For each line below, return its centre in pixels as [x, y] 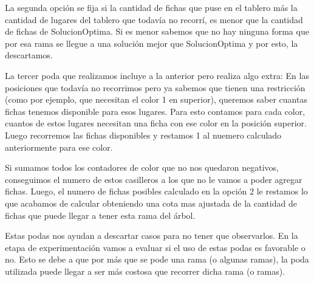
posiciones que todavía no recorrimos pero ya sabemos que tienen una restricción [155, 87]
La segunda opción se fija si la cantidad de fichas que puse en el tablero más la [151, 7]
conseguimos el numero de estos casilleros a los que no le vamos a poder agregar [154, 179]
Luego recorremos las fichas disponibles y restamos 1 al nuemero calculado [143, 135]
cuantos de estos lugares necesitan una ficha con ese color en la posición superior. [156, 123]
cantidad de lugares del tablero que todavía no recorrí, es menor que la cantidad [154, 19]
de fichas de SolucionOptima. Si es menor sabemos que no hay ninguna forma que [157, 31]
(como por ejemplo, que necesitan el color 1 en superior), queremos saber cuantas [156, 99]
